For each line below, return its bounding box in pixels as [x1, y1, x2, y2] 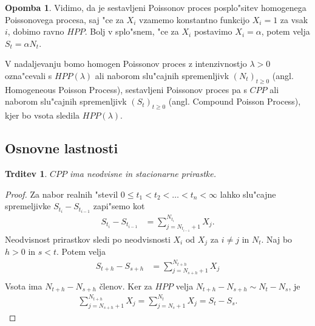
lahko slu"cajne [220, 187, 276, 200]
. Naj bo [261, 232, 293, 245]
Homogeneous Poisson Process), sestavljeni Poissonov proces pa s [5, 83, 247, 95]
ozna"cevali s [5, 69, 52, 81]
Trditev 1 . [5, 167, 47, 179]
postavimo [194, 25, 232, 38]
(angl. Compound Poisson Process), [168, 95, 301, 108]
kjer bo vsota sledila [5, 109, 80, 122]
